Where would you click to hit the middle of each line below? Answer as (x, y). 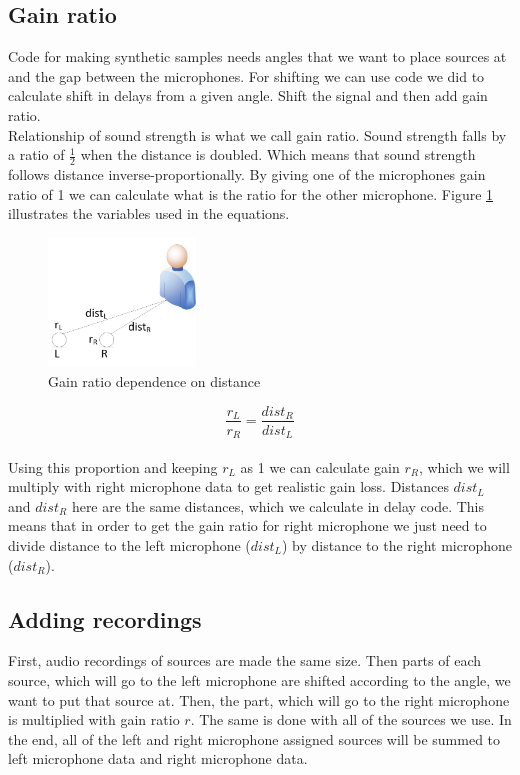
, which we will (464, 466)
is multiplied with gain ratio (94, 719)
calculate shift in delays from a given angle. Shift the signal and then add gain (248, 95)
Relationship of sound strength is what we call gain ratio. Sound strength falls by (257, 134)
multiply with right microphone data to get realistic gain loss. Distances (228, 486)
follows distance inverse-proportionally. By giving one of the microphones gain (247, 174)
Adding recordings (105, 618)
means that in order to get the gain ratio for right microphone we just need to (247, 525)
